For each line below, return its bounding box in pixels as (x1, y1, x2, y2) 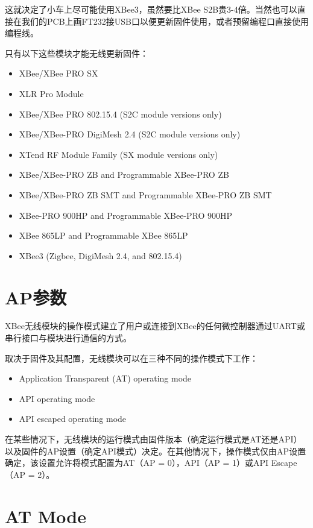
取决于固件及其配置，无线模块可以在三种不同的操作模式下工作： (5, 351, 258, 364)
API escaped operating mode (19, 412, 127, 425)
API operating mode (19, 392, 95, 404)
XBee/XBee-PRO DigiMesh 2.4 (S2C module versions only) (19, 128, 241, 140)
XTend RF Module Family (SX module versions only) (19, 148, 218, 160)
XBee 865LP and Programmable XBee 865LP (19, 229, 188, 242)
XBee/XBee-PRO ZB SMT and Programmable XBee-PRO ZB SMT (19, 188, 272, 201)
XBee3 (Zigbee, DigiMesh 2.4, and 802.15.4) (19, 249, 182, 262)
